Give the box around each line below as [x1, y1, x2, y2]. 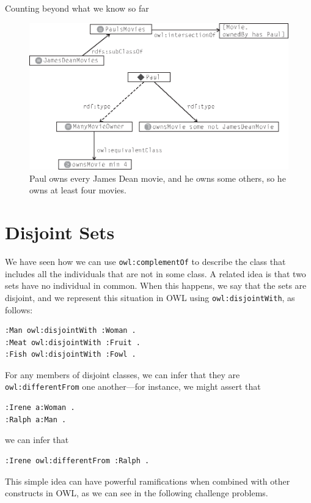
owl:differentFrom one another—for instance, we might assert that [5, 380, 261, 393]
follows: [5, 303, 33, 316]
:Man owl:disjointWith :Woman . [5, 326, 136, 335]
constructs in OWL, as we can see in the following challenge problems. [5, 486, 268, 499]
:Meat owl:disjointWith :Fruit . [5, 338, 141, 347]
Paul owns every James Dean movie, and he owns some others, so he [29, 171, 286, 184]
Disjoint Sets [5, 220, 115, 245]
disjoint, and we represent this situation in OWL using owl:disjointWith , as [5, 291, 295, 304]
